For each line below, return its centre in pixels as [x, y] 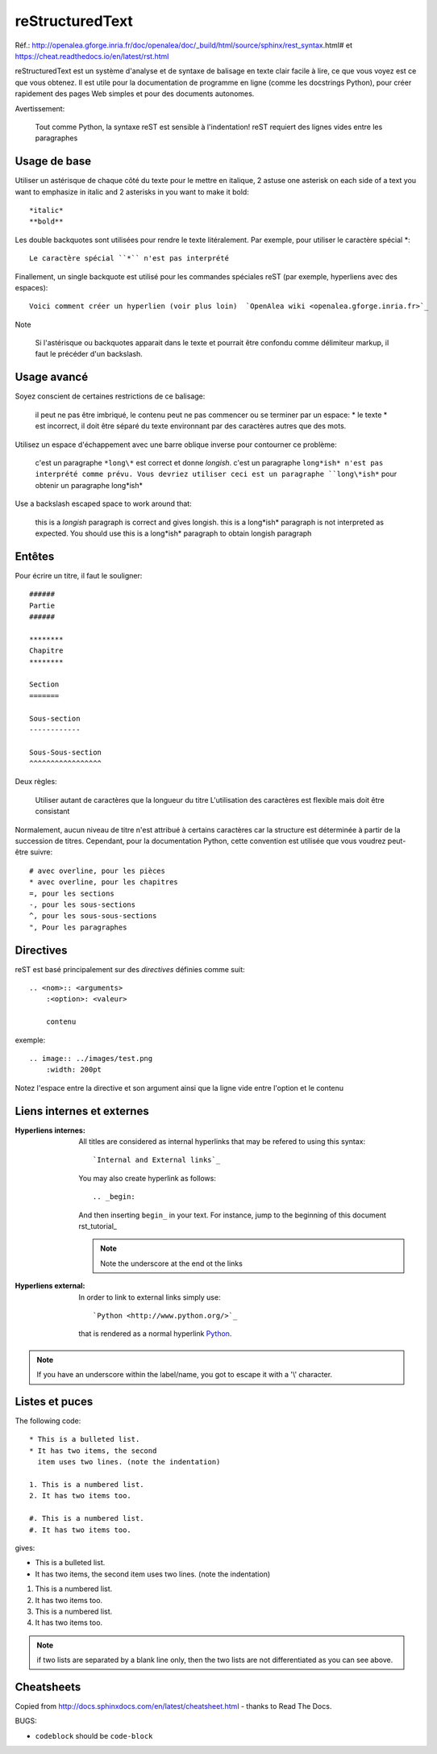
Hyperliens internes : [50, 1130]
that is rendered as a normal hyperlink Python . [155, 1334]
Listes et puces [54, 1401]
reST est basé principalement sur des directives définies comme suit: [130, 969]
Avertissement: [40, 108]
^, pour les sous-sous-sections [93, 916]
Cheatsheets [48, 1687]
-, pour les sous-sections [83, 904]
